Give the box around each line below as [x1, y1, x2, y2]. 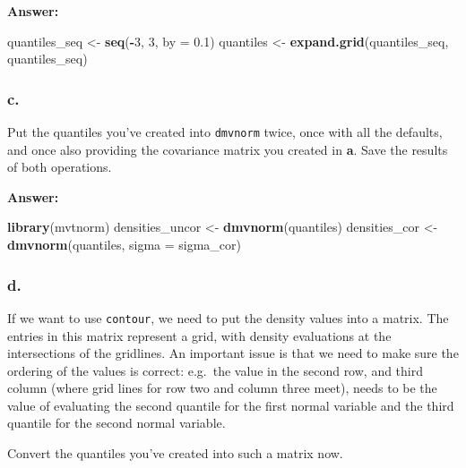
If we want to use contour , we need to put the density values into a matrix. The [7, 308, 449, 327]
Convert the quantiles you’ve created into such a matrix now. [7, 444, 343, 463]
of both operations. [7, 157, 112, 176]
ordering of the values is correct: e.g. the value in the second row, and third [7, 361, 424, 379]
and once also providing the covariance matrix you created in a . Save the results [7, 140, 448, 158]
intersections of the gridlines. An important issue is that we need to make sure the [7, 344, 459, 362]
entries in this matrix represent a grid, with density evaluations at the [7, 326, 392, 345]
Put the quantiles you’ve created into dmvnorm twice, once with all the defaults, [7, 123, 443, 140]
